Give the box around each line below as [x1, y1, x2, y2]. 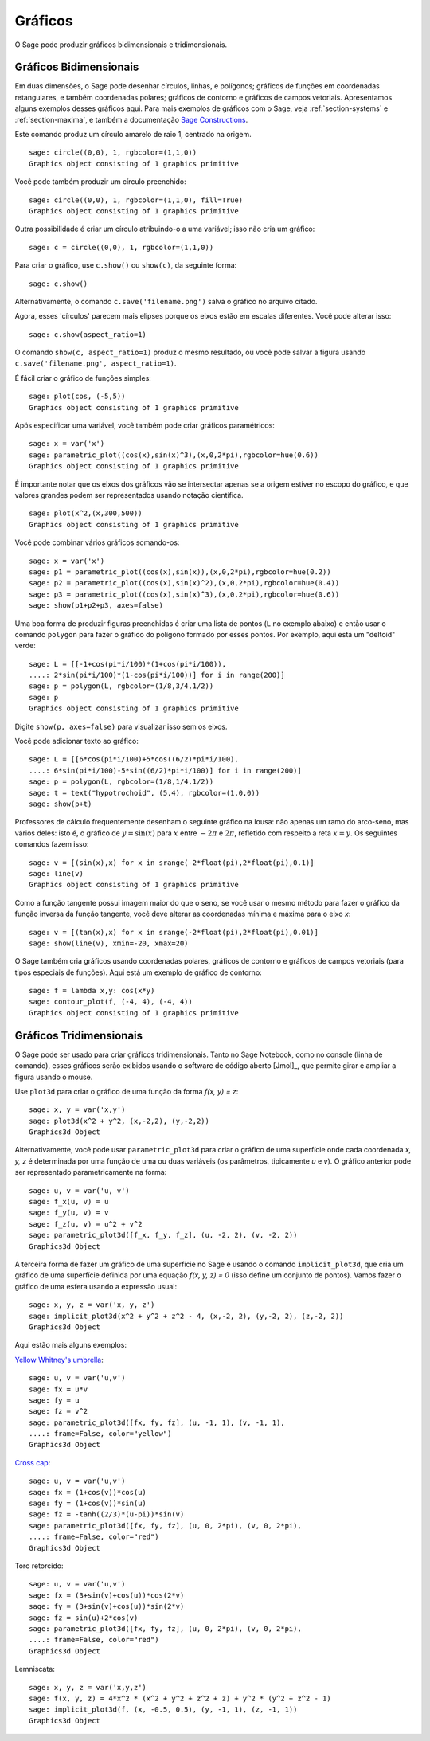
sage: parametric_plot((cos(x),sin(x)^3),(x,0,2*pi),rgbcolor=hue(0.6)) [29, 450, 319, 460]
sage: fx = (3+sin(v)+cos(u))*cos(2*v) [29, 1590, 185, 1600]
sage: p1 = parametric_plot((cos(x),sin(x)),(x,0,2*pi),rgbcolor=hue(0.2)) [29, 567, 331, 577]
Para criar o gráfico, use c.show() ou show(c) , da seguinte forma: [14, 260, 237, 270]
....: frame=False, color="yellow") [29, 1430, 172, 1438]
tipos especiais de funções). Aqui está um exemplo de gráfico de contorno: [14, 968, 262, 977]
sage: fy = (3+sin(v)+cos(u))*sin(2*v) [29, 1602, 185, 1611]
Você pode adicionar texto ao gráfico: [14, 737, 139, 746]
